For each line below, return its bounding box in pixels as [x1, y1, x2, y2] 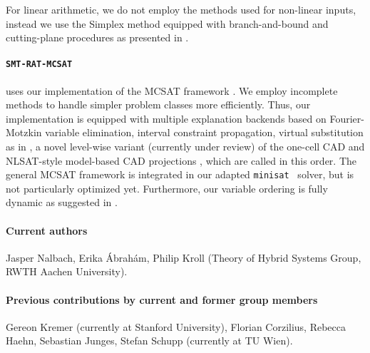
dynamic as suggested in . [6, 195, 118, 210]
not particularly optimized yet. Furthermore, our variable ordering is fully [6, 180, 328, 195]
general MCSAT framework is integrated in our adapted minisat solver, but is [6, 167, 354, 182]
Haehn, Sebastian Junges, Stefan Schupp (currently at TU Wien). [6, 333, 293, 348]
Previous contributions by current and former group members [6, 292, 318, 307]
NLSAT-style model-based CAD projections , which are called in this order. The [6, 153, 357, 168]
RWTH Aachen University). [6, 264, 128, 279]
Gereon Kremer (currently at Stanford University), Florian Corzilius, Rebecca [6, 319, 346, 334]
